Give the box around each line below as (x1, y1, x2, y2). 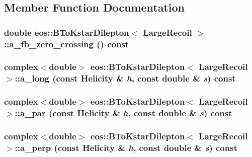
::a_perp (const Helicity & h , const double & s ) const (15, 141, 237, 153)
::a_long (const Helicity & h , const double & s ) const (15, 72, 236, 85)
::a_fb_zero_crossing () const (4, 37, 129, 50)
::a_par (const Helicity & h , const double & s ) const (15, 107, 232, 119)
